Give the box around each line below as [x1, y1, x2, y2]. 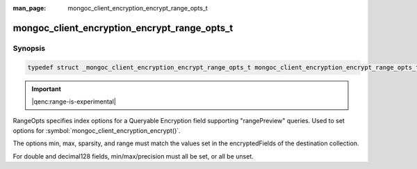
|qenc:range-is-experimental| [31, 97, 116, 106]
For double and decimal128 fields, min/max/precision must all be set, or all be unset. [13, 152, 254, 160]
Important [31, 84, 62, 93]
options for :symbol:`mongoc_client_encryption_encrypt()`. [13, 126, 181, 135]
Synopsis [13, 43, 45, 53]
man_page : [13, 4, 47, 12]
